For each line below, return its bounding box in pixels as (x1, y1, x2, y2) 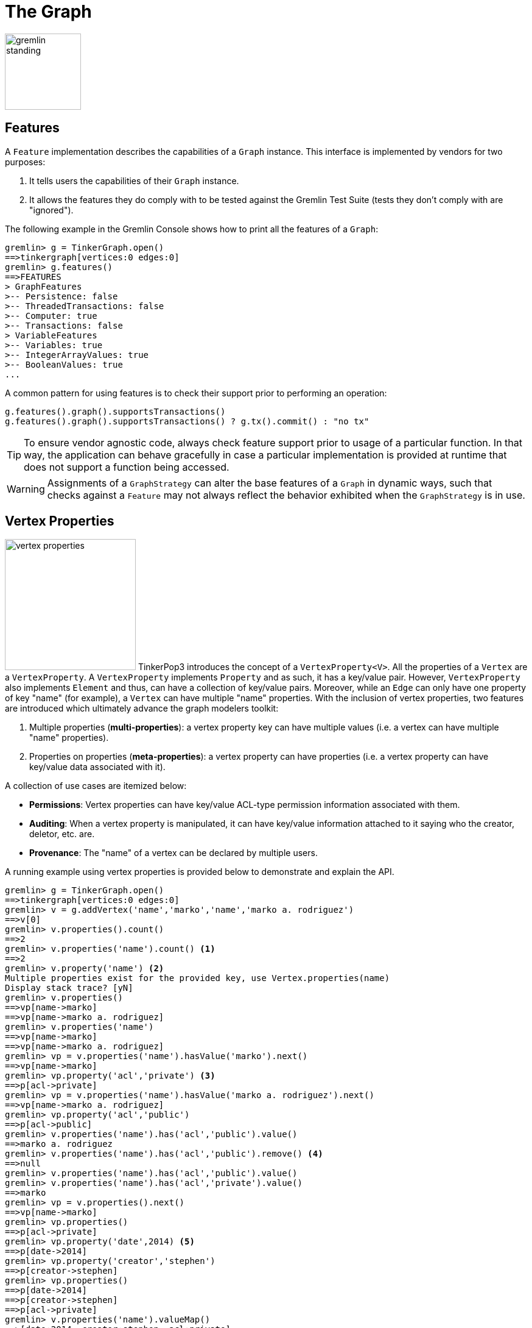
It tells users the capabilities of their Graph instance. (29, 175, 239, 186)
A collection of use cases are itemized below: (5, 780, 187, 791)
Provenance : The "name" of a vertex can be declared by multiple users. (29, 848, 318, 859)
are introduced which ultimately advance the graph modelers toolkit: (5, 703, 279, 714)
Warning (7, 482, 45, 495)
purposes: (5, 156, 46, 167)
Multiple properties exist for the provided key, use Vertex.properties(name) (5, 973, 390, 984)
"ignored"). (29, 204, 74, 215)
